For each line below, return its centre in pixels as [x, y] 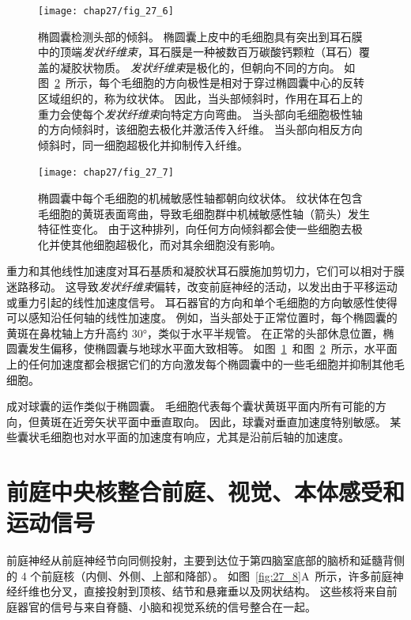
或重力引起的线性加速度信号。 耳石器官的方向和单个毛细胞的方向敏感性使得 [202, 302]
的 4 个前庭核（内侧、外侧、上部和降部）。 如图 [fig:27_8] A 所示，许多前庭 [200, 575]
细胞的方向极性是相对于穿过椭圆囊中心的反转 [248, 83]
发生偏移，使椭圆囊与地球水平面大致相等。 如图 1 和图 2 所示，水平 [207, 348]
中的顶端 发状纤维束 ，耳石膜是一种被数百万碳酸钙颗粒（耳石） [198, 52]
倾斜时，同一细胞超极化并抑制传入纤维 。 [143, 144]
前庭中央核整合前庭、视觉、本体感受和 [206, 491]
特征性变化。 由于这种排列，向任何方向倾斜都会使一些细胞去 [195, 229]
